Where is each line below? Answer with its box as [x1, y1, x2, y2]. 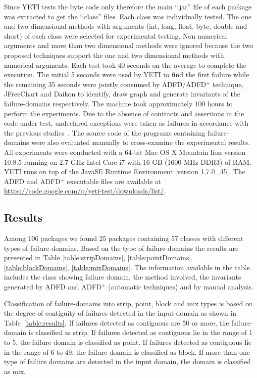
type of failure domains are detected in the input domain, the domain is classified [4, 356, 251, 367]
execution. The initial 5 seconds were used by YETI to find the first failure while [4, 69, 249, 80]
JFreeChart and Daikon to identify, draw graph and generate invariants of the [4, 89, 240, 99]
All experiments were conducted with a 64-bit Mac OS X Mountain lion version [4, 146, 246, 157]
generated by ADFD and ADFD [4, 282, 102, 292]
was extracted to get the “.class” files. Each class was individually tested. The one [4, 11, 252, 21]
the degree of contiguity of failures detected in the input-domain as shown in [4, 308, 236, 318]
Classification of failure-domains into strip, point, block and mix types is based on [4, 298, 253, 308]
